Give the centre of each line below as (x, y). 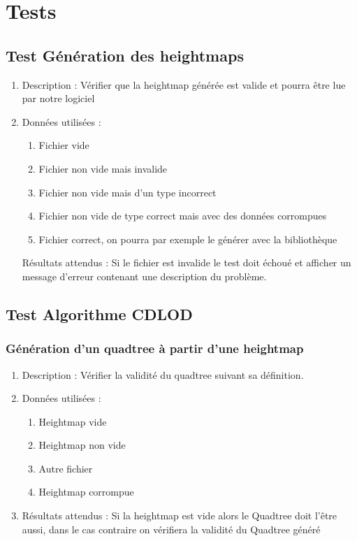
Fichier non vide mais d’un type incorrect (127, 192)
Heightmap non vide (82, 445)
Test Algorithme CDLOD (99, 313)
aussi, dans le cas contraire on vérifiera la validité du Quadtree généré (171, 529)
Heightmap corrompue (86, 492)
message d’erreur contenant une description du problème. (144, 276)
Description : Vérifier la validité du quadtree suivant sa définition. (163, 374)
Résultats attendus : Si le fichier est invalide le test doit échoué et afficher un (187, 262)
